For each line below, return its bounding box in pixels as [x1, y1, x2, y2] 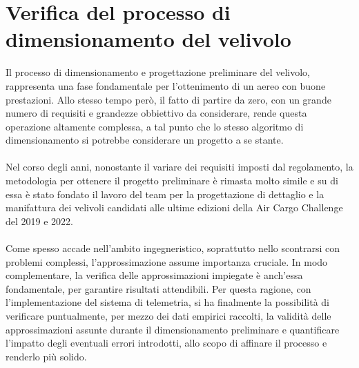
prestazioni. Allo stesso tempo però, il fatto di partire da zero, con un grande [6, 92, 331, 106]
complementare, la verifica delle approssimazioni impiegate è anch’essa [6, 268, 303, 282]
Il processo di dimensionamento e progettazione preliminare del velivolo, [6, 65, 310, 79]
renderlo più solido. [6, 349, 87, 363]
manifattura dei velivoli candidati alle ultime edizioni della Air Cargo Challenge [6, 200, 343, 215]
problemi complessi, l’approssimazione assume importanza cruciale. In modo [6, 254, 328, 269]
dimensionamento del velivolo [6, 25, 291, 53]
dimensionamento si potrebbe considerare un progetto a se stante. [6, 133, 284, 147]
